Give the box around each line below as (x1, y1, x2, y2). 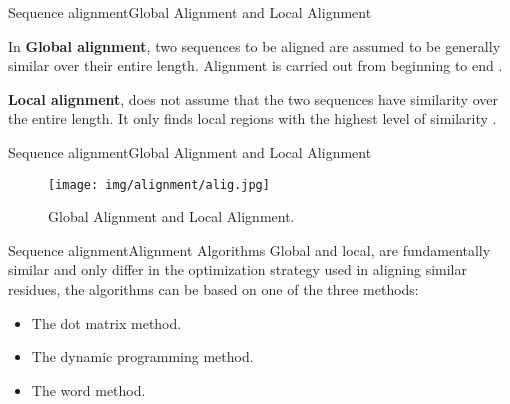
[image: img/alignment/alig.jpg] (48, 177, 270, 192)
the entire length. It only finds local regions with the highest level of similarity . (8, 108, 497, 129)
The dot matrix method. (31, 312, 182, 333)
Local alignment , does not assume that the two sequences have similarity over (8, 88, 498, 109)
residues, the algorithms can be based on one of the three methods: (8, 279, 419, 299)
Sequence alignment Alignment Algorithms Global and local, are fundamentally (8, 239, 491, 260)
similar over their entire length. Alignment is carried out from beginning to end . (8, 55, 503, 76)
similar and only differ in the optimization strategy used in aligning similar (8, 259, 468, 280)
